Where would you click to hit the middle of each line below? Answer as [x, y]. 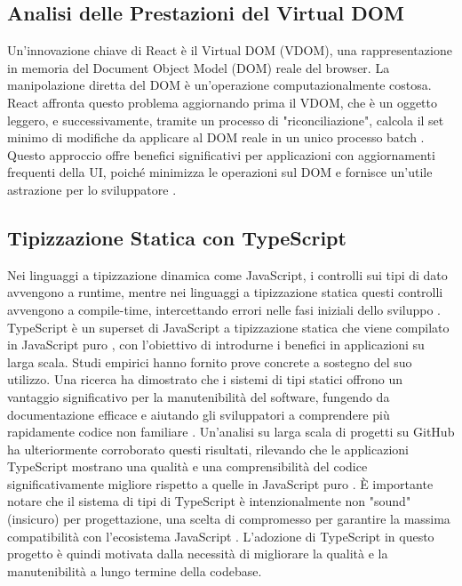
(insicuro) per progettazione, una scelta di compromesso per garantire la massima [229, 519]
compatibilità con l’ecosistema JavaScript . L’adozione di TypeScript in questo [221, 536]
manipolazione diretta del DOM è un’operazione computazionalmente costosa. [219, 85]
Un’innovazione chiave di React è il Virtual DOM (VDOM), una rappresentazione [230, 50]
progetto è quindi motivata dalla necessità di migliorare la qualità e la [198, 554]
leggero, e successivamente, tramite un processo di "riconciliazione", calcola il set [226, 120]
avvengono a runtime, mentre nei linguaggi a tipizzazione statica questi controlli [225, 292]
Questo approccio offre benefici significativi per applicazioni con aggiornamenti [221, 154]
